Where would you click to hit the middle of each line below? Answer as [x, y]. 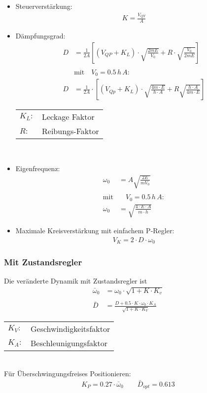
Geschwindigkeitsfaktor [70, 329]
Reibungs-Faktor [70, 131]
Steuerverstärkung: [44, 6]
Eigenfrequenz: [38, 168]
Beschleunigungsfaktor [69, 343]
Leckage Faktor [68, 117]
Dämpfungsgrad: [40, 36]
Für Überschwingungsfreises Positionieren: [68, 373]
